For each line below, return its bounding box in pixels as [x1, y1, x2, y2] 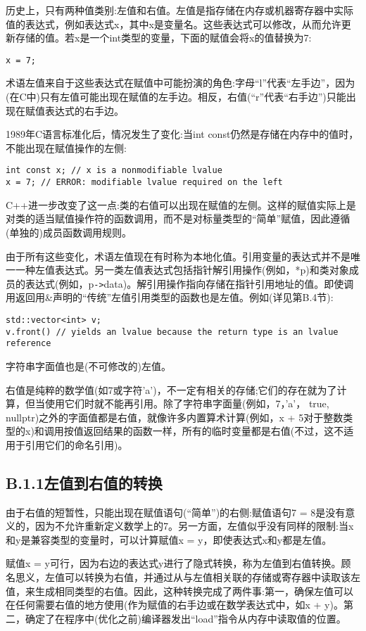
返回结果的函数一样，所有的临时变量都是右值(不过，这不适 [83, 423, 354, 438]
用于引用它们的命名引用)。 [6, 437, 128, 452]
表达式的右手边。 [44, 103, 124, 117]
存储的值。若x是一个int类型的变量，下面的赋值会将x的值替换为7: [15, 30, 312, 45]
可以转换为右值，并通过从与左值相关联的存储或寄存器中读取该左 [64, 570, 360, 585]
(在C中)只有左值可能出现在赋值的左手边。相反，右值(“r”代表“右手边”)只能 [6, 89, 346, 104]
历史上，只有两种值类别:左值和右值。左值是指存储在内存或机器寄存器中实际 [6, 3, 353, 17]
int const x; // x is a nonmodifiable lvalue [6, 165, 222, 176]
